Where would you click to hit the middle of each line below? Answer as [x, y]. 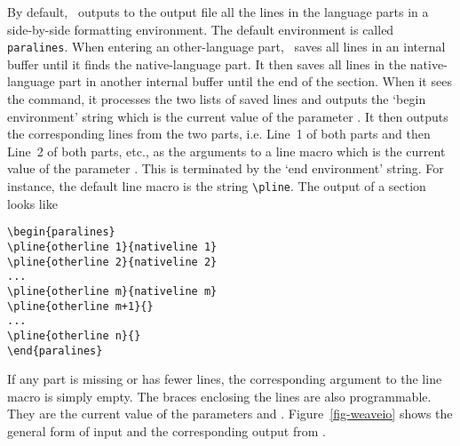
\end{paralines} [55, 350]
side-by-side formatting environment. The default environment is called [201, 29]
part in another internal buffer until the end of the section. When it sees [255, 81]
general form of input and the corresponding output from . [167, 430]
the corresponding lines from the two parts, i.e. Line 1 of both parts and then [219, 134]
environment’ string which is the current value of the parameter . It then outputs [228, 116]
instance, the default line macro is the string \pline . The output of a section [217, 186]
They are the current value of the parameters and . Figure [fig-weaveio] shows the [230, 414]
